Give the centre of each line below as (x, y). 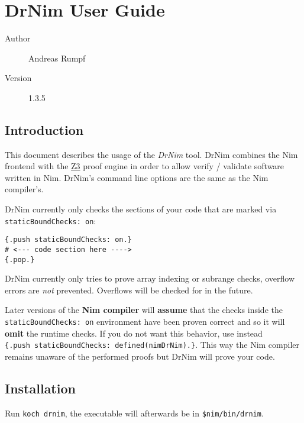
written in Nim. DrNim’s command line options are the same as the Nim (137, 177)
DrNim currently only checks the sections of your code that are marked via (141, 209)
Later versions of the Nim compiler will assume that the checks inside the (144, 310)
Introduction (44, 129)
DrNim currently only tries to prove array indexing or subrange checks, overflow (150, 278)
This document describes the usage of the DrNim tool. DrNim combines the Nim (151, 154)
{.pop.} (20, 259)
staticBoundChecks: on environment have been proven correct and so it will (145, 322)
